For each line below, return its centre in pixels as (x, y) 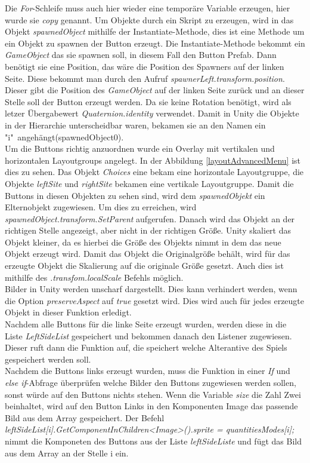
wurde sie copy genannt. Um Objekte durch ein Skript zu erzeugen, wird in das (149, 19)
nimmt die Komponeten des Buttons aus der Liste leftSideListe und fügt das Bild (153, 441)
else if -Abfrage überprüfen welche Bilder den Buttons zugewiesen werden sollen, (151, 382)
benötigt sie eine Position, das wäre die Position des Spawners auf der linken (145, 66)
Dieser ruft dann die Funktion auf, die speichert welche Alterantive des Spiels (146, 347)
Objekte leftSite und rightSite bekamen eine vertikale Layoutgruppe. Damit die (149, 183)
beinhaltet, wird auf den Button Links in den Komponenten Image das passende (151, 406)
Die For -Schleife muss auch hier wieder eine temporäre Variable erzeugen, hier (148, 8)
